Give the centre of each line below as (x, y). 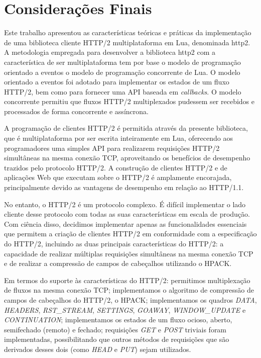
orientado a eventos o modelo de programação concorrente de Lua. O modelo (122, 72)
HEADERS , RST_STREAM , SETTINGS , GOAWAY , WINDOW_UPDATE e (125, 309)
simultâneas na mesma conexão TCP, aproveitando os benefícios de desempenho (127, 158)
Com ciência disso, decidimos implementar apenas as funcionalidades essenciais (125, 223)
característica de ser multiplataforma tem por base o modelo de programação (122, 62)
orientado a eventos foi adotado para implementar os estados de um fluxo (117, 82)
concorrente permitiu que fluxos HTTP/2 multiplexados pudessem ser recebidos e (129, 101)
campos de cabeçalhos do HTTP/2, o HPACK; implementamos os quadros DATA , (130, 299)
